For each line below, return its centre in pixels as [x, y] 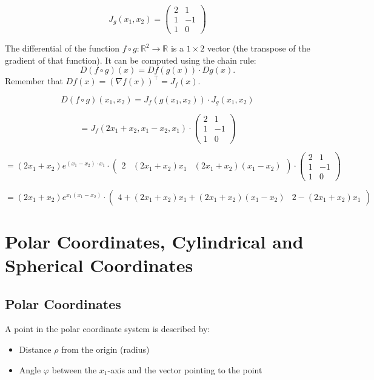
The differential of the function [62, 48]
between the [74, 369]
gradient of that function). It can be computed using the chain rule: [131, 60]
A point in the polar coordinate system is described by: [108, 329]
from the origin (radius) [105, 349]
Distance [35, 349]
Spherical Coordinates [99, 265]
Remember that [34, 81]
